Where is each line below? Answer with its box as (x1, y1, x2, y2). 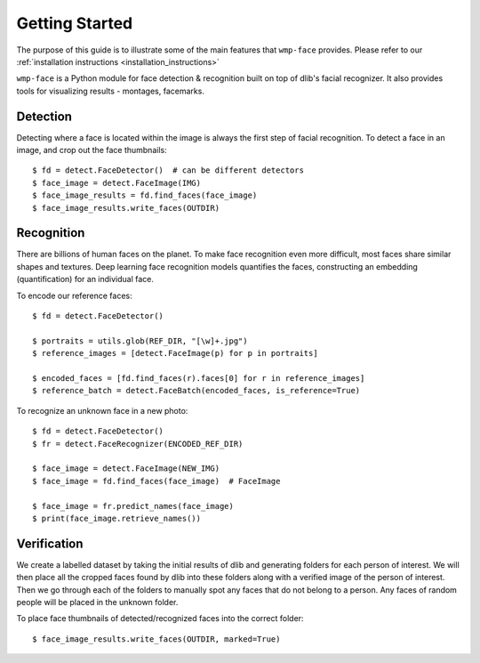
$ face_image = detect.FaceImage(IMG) (32, 178, 202, 188)
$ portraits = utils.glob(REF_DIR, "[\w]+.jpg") (32, 336, 248, 346)
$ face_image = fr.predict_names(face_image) (32, 501, 235, 511)
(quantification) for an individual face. (16, 274, 155, 285)
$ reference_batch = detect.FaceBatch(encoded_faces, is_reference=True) (32, 385, 361, 396)
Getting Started (16, 13, 133, 33)
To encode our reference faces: (16, 290, 132, 301)
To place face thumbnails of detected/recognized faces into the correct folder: (16, 613, 304, 624)
